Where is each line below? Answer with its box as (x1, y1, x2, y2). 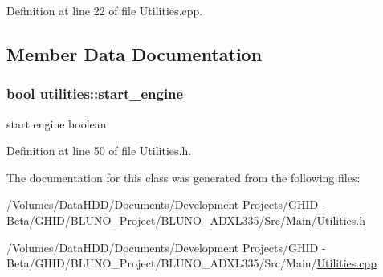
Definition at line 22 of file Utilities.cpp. (6, 2, 203, 18)
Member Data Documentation (6, 41, 263, 66)
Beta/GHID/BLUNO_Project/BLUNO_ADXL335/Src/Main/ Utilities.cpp (6, 255, 377, 271)
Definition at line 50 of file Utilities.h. (6, 142, 192, 159)
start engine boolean (6, 115, 107, 132)
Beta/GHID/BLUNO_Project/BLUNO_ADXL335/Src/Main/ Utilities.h (6, 211, 365, 228)
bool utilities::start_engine (6, 84, 184, 104)
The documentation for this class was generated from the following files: (6, 169, 361, 185)
